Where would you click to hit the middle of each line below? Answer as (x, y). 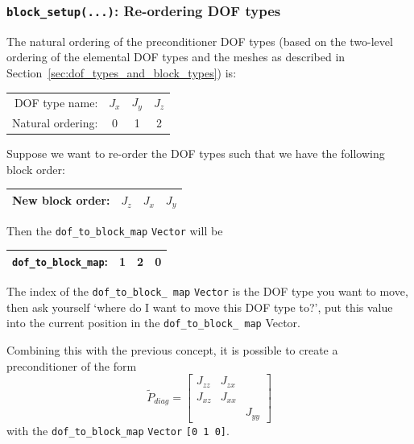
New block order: (61, 200)
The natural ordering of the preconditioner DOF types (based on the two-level (200, 41)
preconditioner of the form (72, 365)
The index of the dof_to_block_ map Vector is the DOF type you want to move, (207, 291)
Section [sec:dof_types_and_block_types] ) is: (122, 72)
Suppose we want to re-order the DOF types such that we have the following (196, 154)
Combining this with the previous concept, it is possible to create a (172, 349)
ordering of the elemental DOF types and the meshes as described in (176, 57)
